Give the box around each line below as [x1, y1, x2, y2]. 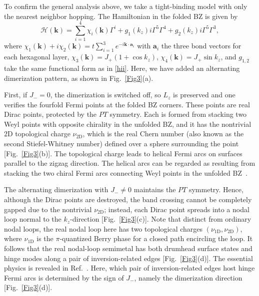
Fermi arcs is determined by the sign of [4, 272, 124, 283]
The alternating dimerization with [4, 184, 108, 195]
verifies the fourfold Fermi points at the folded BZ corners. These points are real [4, 99, 250, 109]
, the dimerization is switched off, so [50, 89, 161, 100]
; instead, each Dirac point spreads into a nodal [104, 204, 249, 214]
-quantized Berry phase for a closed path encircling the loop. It [59, 233, 253, 244]
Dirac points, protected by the [4, 109, 97, 119]
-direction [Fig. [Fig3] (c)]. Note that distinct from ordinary [70, 214, 251, 224]
